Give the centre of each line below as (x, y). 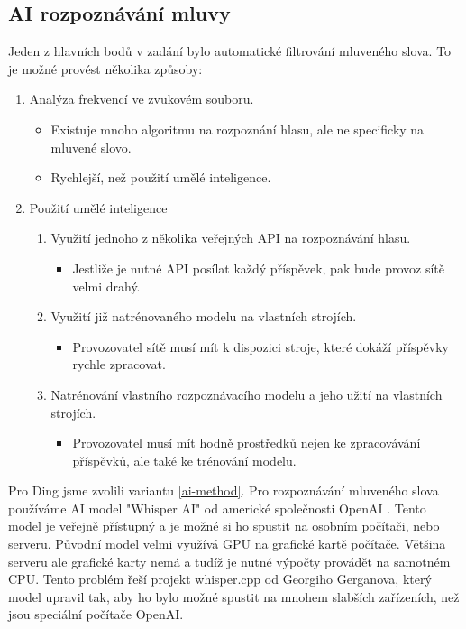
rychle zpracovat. (119, 364)
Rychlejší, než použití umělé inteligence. (161, 177)
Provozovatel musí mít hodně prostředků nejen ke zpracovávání (247, 443)
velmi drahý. (106, 286)
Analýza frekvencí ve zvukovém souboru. (142, 99)
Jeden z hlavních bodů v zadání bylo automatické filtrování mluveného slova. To (230, 51)
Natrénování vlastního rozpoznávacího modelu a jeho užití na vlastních (247, 394)
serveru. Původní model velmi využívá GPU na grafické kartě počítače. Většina (227, 544)
